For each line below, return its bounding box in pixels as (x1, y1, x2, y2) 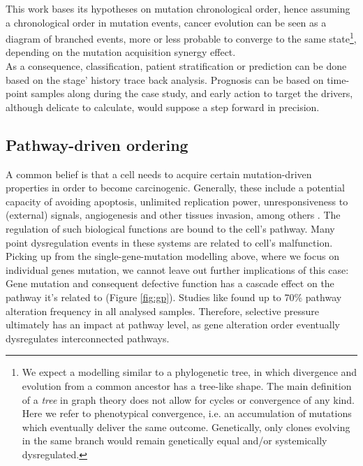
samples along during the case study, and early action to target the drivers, (31, 86, 353, 101)
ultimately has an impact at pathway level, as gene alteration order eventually (6, 317, 340, 332)
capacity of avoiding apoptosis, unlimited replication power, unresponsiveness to (6, 194, 348, 208)
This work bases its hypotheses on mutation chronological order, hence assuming (6, 1, 350, 15)
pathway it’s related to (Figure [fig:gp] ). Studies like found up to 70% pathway (6, 289, 342, 304)
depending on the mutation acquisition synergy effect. (6, 45, 236, 59)
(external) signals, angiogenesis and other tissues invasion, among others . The (6, 207, 341, 222)
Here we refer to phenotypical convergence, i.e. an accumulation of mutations (22, 406, 352, 421)
